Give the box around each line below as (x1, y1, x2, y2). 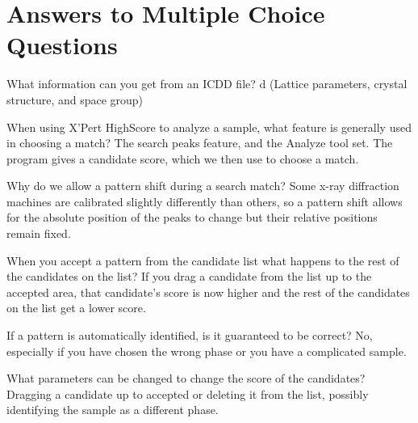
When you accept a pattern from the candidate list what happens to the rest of (6, 252, 399, 269)
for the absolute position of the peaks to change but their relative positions (6, 209, 378, 226)
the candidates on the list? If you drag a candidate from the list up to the (6, 268, 372, 285)
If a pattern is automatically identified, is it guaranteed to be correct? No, (6, 327, 373, 344)
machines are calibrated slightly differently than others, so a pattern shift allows (6, 192, 403, 209)
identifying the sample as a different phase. (6, 401, 219, 418)
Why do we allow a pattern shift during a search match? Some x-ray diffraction (6, 177, 399, 194)
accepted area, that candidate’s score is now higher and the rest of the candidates (6, 283, 410, 300)
